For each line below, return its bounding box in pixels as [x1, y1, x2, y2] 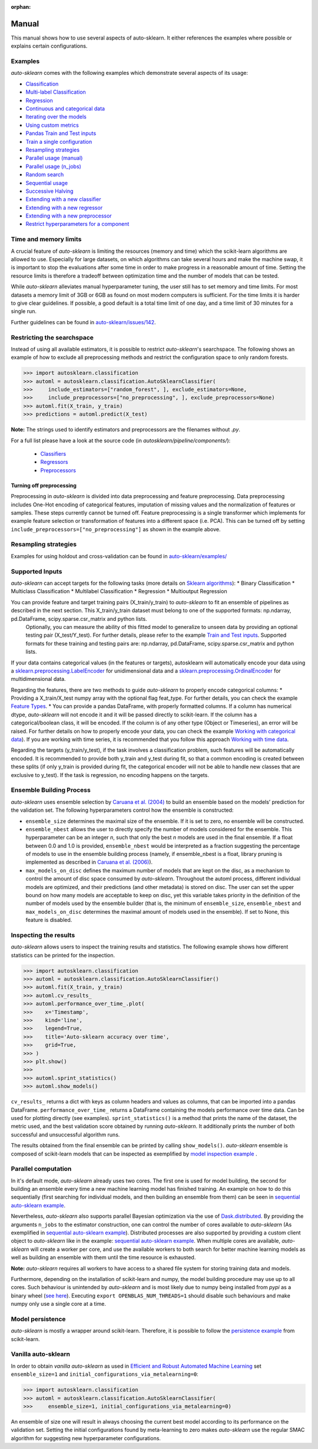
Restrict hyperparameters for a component [25, 220, 130, 228]
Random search [25, 171, 64, 178]
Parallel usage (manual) [25, 154, 83, 162]
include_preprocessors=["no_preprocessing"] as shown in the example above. [11, 525, 221, 533]
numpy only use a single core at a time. [11, 1300, 106, 1308]
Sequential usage [25, 179, 68, 186]
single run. [11, 308, 37, 315]
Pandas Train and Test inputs [25, 130, 97, 137]
